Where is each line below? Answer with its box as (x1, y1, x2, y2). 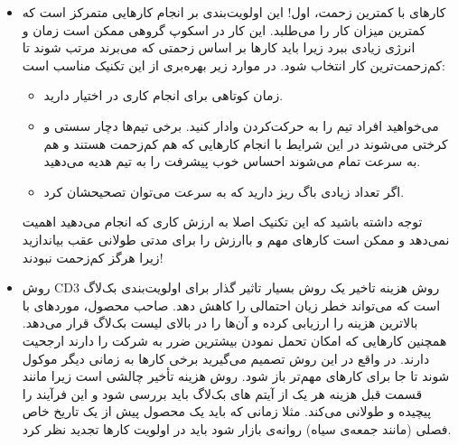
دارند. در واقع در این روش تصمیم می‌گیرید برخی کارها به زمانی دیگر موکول (22, 348, 430, 367)
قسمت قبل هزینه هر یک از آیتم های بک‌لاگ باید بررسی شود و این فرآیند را (22, 384, 423, 403)
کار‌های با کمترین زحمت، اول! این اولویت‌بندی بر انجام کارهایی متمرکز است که (22, 3, 446, 21)
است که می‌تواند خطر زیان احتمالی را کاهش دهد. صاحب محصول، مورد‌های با (22, 295, 441, 314)
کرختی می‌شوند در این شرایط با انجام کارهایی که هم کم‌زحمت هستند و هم (43, 134, 448, 153)
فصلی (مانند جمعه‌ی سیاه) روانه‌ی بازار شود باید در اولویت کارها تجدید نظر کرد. (22, 419, 452, 438)
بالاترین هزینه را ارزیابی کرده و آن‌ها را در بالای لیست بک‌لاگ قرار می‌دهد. (22, 313, 418, 332)
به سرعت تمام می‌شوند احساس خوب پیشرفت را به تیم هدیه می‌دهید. (43, 152, 421, 171)
